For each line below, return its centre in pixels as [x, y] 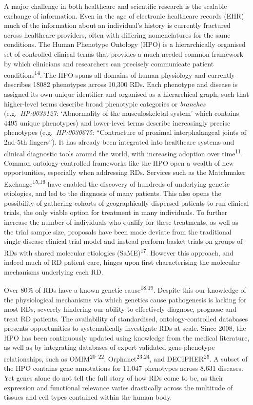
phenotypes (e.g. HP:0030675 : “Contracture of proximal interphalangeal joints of [125, 132]
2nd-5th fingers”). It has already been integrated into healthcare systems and [119, 141]
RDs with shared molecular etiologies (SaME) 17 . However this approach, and [119, 252]
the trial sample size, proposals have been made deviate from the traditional [118, 231]
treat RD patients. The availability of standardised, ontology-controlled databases [126, 318]
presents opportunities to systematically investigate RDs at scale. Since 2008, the [125, 328]
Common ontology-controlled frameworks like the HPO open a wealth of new [119, 162]
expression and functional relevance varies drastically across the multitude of [118, 387]
